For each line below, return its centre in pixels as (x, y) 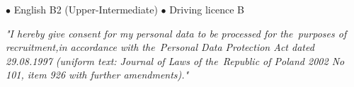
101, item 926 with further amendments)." (97, 75)
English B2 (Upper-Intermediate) (86, 9)
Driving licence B (207, 9)
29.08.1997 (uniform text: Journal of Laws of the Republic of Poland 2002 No (175, 60)
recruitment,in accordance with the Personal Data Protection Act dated (160, 47)
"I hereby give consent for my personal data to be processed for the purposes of (176, 33)
